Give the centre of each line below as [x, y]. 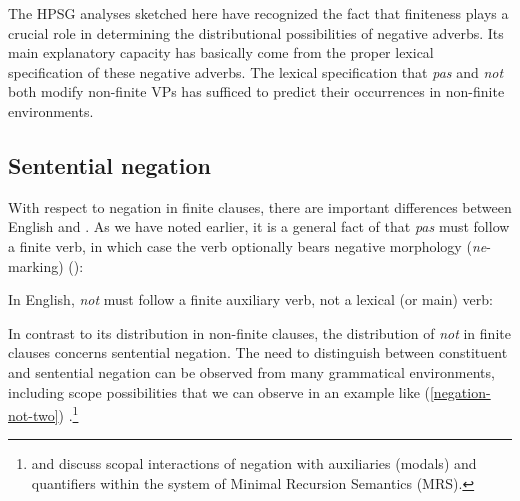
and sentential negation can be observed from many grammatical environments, [251, 371]
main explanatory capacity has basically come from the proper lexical [221, 52]
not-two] [33, 414]
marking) [36, 265]
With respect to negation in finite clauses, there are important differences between [260, 206]
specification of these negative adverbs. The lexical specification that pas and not [256, 71]
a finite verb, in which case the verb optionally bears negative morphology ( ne [247, 245]
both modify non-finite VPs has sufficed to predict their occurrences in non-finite [256, 91]
